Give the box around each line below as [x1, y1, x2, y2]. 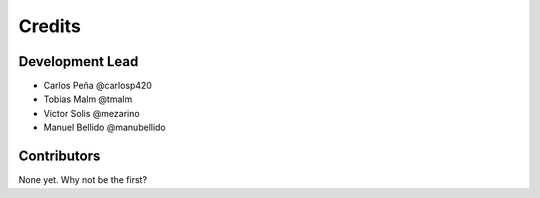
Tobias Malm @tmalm [43, 93, 133, 105]
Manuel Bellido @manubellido [43, 121, 167, 134]
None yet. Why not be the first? [18, 174, 148, 186]
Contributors [18, 148, 101, 165]
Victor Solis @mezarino [43, 107, 140, 119]
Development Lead [18, 53, 139, 70]
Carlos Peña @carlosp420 [43, 80, 152, 92]
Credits [18, 15, 82, 37]
